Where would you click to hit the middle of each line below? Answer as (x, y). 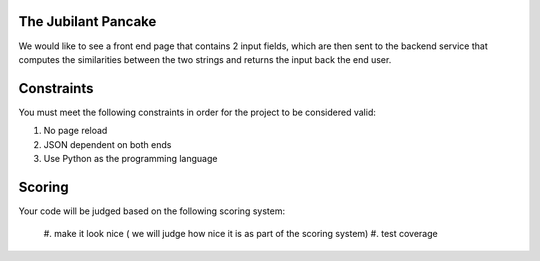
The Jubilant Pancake (87, 21)
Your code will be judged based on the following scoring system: (151, 211)
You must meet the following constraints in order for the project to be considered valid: (197, 112)
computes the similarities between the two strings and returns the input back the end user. (205, 59)
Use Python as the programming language (130, 158)
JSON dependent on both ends (107, 144)
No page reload (75, 131)
